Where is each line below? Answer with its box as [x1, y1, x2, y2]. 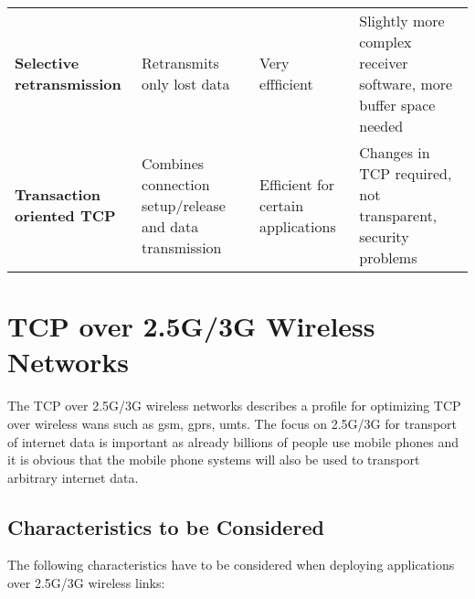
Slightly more [359, 10, 445, 31]
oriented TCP [15, 205, 116, 226]
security [359, 226, 409, 247]
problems [359, 247, 417, 268]
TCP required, [359, 163, 452, 184]
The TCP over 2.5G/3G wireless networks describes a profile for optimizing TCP [7, 396, 461, 415]
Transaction [15, 184, 101, 205]
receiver [359, 52, 408, 73]
